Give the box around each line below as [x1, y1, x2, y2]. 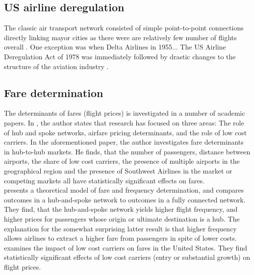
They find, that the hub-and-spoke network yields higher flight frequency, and [4, 204, 238, 214]
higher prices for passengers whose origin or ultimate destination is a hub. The [4, 213, 240, 224]
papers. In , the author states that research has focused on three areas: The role [4, 117, 244, 127]
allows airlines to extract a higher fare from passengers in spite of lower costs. [4, 233, 237, 243]
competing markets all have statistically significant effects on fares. [4, 175, 204, 185]
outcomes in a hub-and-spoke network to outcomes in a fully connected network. [4, 194, 246, 204]
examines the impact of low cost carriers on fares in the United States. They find [4, 242, 247, 252]
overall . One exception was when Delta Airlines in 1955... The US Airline [4, 42, 226, 52]
